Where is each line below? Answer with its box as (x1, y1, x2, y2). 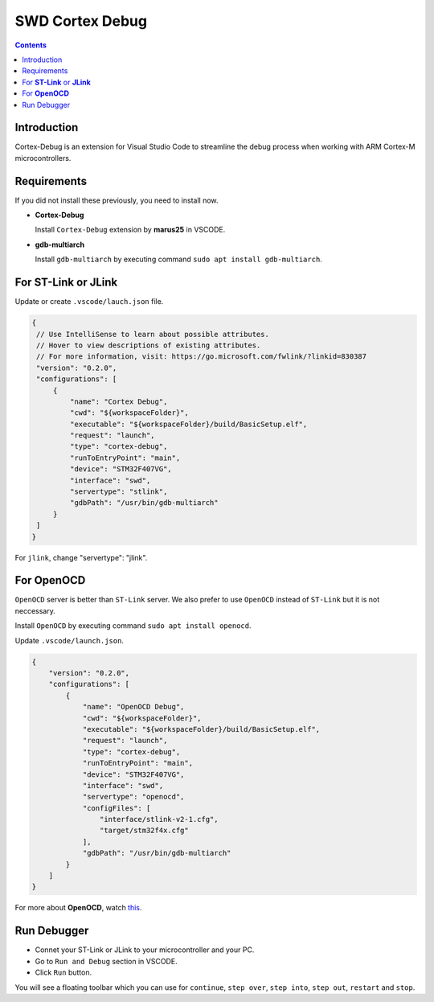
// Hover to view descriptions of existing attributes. (36, 340, 261, 350)
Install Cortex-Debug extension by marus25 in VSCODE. (35, 225, 226, 235)
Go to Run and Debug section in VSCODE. (35, 956, 178, 966)
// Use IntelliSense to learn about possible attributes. (36, 330, 269, 339)
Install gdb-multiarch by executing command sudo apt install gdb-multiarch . (35, 254, 323, 265)
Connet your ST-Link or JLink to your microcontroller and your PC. (35, 945, 255, 955)
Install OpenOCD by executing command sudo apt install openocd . (14, 621, 252, 630)
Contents (14, 40, 47, 50)
